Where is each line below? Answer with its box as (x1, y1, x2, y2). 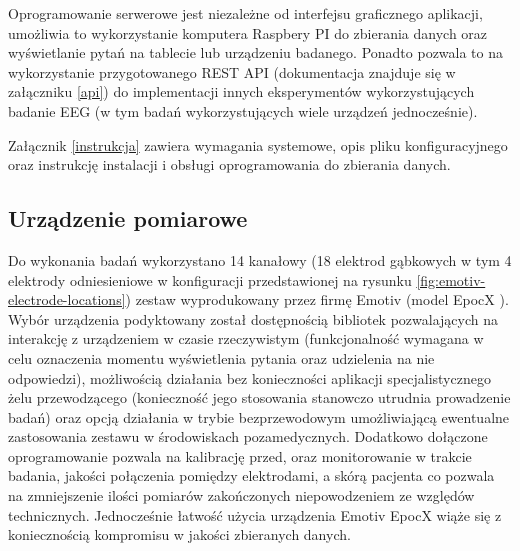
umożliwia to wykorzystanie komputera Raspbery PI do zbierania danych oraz (8, 22, 488, 43)
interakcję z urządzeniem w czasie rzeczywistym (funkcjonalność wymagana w (8, 328, 484, 349)
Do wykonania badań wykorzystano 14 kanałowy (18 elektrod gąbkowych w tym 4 (8, 249, 512, 270)
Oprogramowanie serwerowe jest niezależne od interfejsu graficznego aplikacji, (8, 3, 483, 23)
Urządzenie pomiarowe (8, 203, 248, 234)
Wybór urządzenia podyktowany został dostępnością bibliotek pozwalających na (8, 308, 498, 329)
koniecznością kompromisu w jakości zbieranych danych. (8, 524, 351, 545)
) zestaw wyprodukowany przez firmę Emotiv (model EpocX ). (125, 289, 509, 310)
